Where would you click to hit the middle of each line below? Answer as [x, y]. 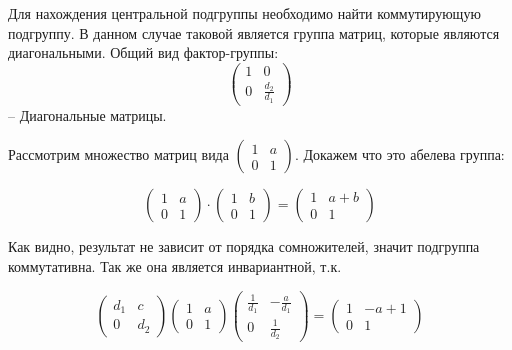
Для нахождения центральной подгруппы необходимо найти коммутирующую [244, 13]
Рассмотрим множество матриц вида [118, 154]
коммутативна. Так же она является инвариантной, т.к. [175, 266]
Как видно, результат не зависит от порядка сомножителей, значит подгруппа [244, 246]
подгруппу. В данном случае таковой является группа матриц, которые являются [254, 32]
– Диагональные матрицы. [87, 114]
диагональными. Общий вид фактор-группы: [143, 52]
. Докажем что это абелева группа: [399, 154]
